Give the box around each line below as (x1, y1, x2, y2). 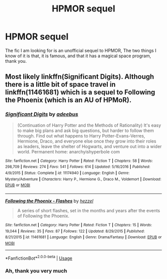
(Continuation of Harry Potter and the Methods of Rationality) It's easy (17, 122, 162, 128)
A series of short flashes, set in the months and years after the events (17, 207, 161, 213)
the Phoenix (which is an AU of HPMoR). (5, 96, 132, 105)
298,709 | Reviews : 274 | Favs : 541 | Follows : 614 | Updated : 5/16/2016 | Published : (5, 164, 151, 169)
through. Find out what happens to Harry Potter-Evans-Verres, (17, 133, 146, 139)
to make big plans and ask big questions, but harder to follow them (17, 128, 154, 134)
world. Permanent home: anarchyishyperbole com (17, 148, 120, 154)
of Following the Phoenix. (17, 213, 70, 219)
